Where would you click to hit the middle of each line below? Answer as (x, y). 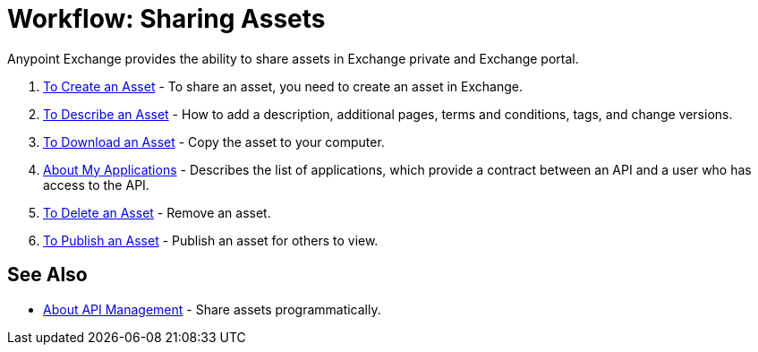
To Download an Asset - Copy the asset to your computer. (214, 142)
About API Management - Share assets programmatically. (212, 309)
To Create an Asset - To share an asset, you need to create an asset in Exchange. (283, 86)
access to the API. (96, 185)
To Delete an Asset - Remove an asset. (157, 212)
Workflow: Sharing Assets (166, 19)
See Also (47, 275)
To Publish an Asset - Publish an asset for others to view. (211, 240)
